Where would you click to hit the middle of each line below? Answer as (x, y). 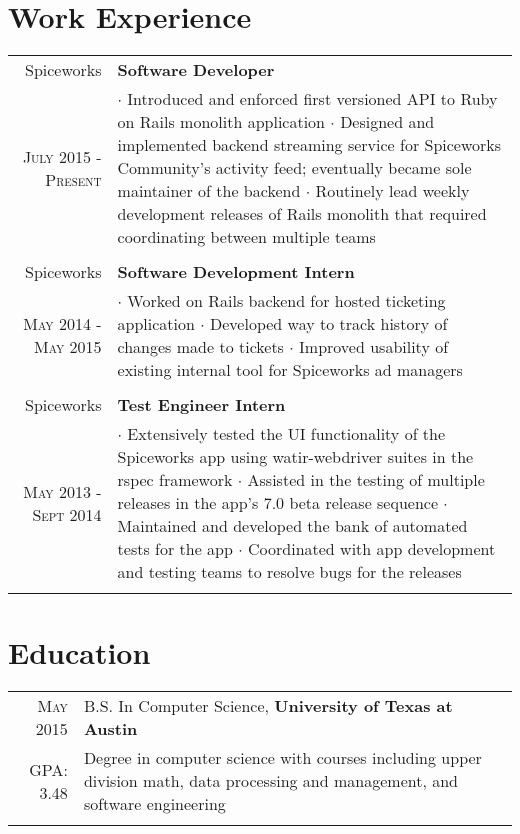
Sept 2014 (67, 514)
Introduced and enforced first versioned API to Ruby (312, 99)
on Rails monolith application (221, 122)
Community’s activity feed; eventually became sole (294, 168)
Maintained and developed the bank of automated (292, 526)
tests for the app (175, 549)
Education (79, 652)
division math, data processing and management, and (270, 781)
